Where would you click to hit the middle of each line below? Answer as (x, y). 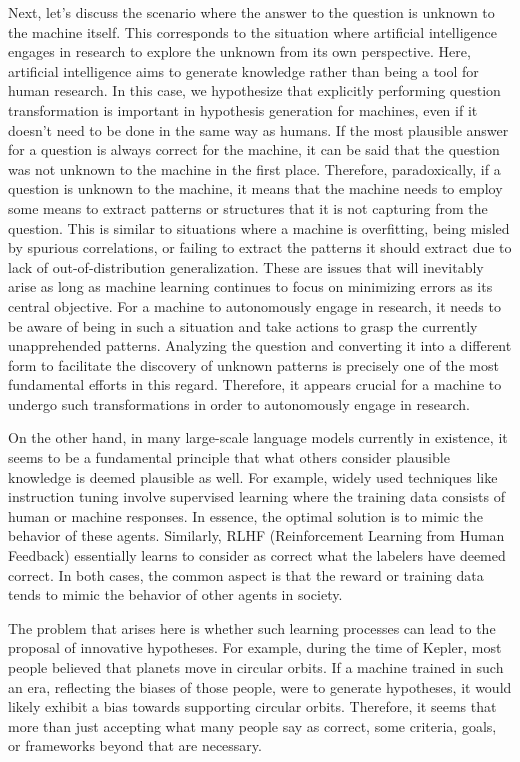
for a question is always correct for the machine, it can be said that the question (254, 149)
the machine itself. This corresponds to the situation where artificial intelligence (252, 31)
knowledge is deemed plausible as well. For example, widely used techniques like (253, 476)
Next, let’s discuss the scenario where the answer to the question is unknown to (251, 12)
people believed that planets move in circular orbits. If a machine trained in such (256, 667)
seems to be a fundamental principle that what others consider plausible (229, 457)
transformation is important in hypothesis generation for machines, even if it (243, 109)
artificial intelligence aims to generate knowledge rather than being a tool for (243, 70)
